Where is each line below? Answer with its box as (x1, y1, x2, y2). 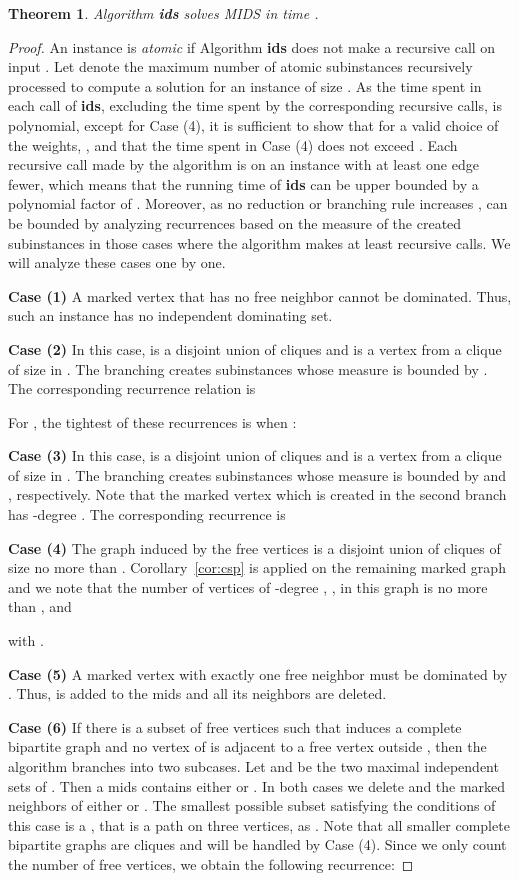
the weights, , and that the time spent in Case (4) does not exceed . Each (8, 134, 458, 155)
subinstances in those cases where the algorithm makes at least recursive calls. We (8, 232, 511, 253)
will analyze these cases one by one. (8, 252, 226, 273)
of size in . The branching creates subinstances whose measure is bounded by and (8, 464, 507, 485)
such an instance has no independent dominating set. (8, 305, 333, 326)
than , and (8, 596, 72, 617)
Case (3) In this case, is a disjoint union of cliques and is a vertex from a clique (8, 445, 502, 466)
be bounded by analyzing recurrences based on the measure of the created (8, 212, 462, 233)
